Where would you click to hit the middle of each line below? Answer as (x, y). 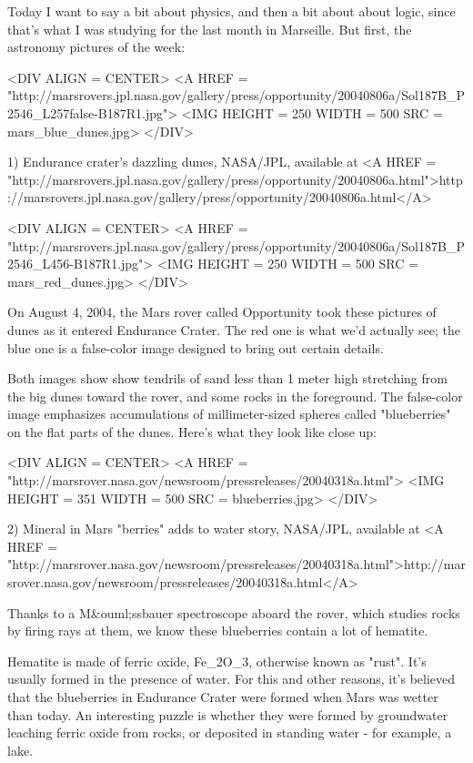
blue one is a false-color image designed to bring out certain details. (196, 347)
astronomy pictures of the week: (96, 47)
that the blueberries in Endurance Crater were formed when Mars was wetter (223, 697)
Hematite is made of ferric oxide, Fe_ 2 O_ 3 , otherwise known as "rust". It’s (217, 661)
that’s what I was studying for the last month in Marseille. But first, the (210, 29)
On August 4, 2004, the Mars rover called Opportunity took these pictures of (222, 312)
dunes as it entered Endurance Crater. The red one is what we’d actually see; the (234, 329)
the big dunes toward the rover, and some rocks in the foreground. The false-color (235, 396)
